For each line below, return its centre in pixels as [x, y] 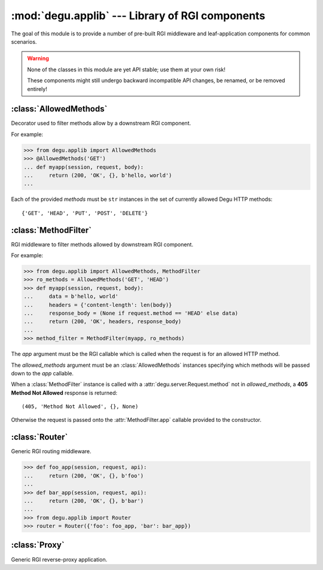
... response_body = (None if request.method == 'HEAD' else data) [131, 313]
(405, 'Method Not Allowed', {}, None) [80, 407]
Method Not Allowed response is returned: [64, 393]
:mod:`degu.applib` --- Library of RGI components [138, 16]
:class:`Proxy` [38, 545]
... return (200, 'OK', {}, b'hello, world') [98, 175]
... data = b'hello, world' [71, 296]
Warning [38, 58]
